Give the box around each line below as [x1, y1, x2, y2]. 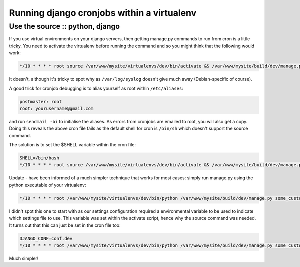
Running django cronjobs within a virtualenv [9, 7, 197, 18]
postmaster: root [19, 99, 62, 104]
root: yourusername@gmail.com [19, 105, 94, 111]
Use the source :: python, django [9, 22, 120, 31]
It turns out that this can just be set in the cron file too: [9, 222, 121, 228]
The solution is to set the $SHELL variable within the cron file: [9, 142, 136, 148]
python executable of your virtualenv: [9, 182, 86, 188]
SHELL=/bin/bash [19, 155, 60, 161]
